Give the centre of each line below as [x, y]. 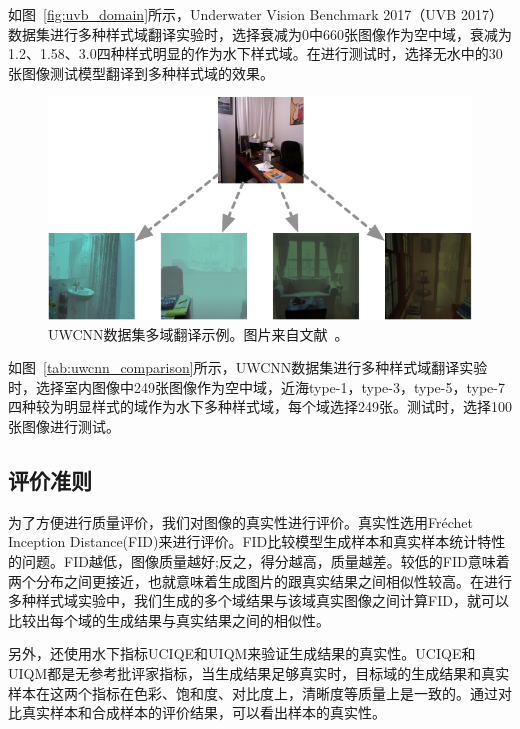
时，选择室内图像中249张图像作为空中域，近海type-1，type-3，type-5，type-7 [256, 386]
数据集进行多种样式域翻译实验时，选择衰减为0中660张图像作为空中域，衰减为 [260, 33]
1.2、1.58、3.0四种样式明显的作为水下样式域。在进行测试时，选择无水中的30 [255, 53]
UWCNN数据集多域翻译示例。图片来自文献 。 [198, 333]
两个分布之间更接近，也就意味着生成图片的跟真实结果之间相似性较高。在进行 [260, 580]
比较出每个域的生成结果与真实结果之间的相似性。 [169, 619]
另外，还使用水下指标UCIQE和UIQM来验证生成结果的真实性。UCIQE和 [242, 653]
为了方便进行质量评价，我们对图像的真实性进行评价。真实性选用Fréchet [240, 521]
